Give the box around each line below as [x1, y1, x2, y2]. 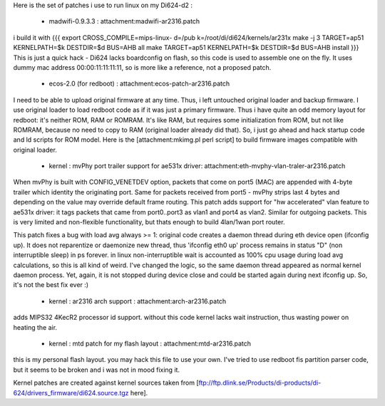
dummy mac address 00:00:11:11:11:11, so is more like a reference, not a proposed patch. [13, 63, 272, 71]
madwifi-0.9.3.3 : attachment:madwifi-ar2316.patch [48, 17, 200, 26]
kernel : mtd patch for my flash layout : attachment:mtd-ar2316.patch [48, 339, 252, 348]
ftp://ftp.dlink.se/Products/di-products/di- [198, 378, 322, 387]
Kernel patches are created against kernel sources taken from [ [13, 378, 199, 387]
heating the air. [13, 323, 57, 331]
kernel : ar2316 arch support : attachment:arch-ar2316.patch [48, 296, 227, 306]
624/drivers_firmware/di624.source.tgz [13, 388, 129, 397]
